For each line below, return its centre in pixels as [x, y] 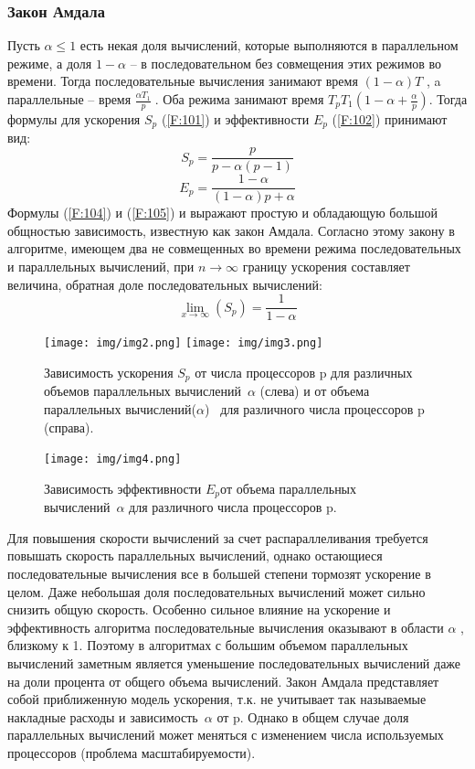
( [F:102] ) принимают [390, 119]
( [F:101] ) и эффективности [235, 119]
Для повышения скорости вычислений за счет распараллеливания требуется [218, 537]
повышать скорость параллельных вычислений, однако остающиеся [195, 555]
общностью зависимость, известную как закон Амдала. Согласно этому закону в [231, 230]
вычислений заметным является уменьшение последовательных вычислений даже [234, 662]
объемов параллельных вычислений [142, 391]
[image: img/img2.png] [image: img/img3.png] [184, 343]
